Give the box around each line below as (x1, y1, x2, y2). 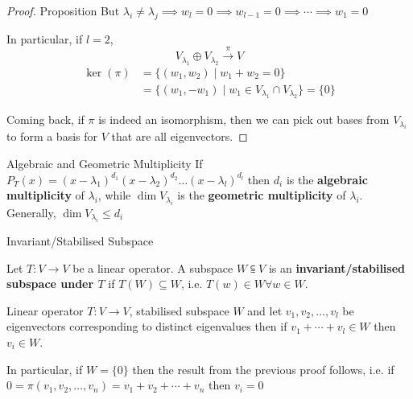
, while (97, 187, 131, 204)
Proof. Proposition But (6, 2, 120, 19)
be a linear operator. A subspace (72, 259, 233, 276)
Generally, (6, 204, 56, 220)
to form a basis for (6, 128, 98, 145)
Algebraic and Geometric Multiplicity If (6, 155, 203, 172)
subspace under (6, 275, 94, 292)
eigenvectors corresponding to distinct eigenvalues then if (6, 318, 287, 335)
